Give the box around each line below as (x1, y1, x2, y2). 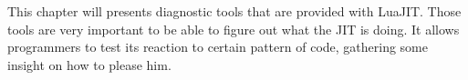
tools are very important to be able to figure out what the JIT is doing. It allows (7, 19, 460, 38)
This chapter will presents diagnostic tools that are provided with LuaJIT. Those (7, 2, 462, 20)
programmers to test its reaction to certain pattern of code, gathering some (7, 37, 428, 56)
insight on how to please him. (7, 55, 172, 74)
